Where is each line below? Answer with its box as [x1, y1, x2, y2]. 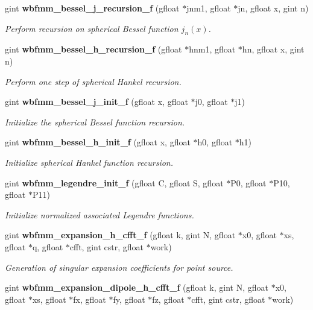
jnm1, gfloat [186, 2, 231, 14]
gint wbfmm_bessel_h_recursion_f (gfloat [5, 43, 182, 55]
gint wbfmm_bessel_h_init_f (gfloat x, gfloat [5, 136, 191, 148]
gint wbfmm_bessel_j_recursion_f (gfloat [5, 2, 180, 14]
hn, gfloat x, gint [242, 43, 305, 55]
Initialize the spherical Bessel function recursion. [5, 115, 185, 128]
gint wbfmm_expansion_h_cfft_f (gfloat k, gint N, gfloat [5, 229, 236, 241]
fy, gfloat [113, 293, 145, 305]
